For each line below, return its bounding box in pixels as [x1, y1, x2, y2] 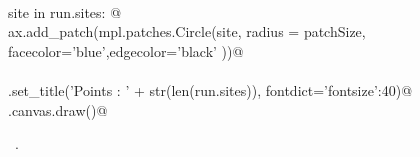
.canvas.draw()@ [8, 99, 108, 120]
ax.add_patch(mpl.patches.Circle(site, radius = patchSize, [8, 21, 366, 42]
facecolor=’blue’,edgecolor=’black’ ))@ [8, 40, 244, 61]
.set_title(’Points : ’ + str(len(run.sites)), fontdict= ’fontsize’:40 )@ [8, 79, 413, 100]
